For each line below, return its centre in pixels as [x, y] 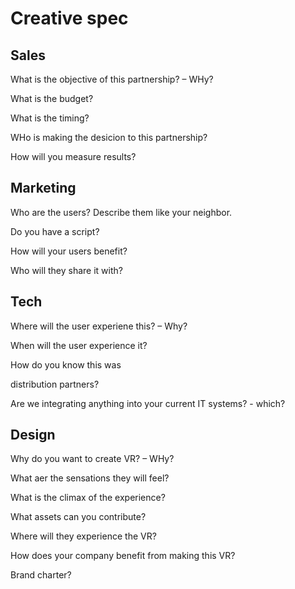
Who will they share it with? [66, 270]
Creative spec [69, 18]
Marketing [43, 188]
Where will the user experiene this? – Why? [99, 326]
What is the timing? [50, 118]
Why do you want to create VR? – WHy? [92, 459]
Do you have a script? [55, 231]
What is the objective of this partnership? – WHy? [112, 79]
